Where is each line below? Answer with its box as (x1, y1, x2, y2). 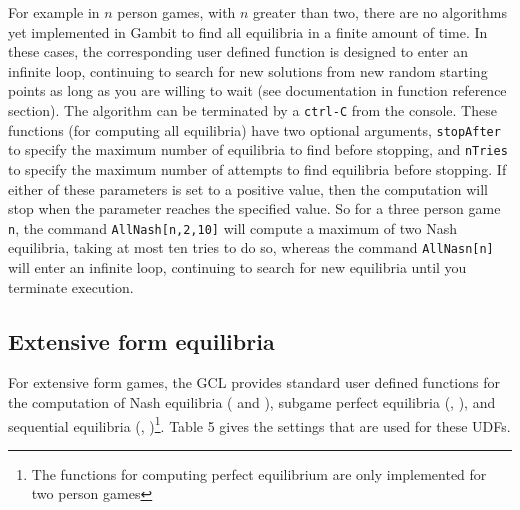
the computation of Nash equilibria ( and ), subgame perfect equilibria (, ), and (8, 392, 496, 413)
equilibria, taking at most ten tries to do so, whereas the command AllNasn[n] (8, 237, 494, 258)
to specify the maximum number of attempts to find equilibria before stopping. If (8, 158, 507, 179)
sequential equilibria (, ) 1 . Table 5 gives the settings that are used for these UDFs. (8, 412, 511, 436)
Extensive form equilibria (8, 325, 275, 356)
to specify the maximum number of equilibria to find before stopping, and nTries (8, 139, 508, 160)
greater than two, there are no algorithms (253, 2, 507, 22)
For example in (8, 2, 100, 22)
